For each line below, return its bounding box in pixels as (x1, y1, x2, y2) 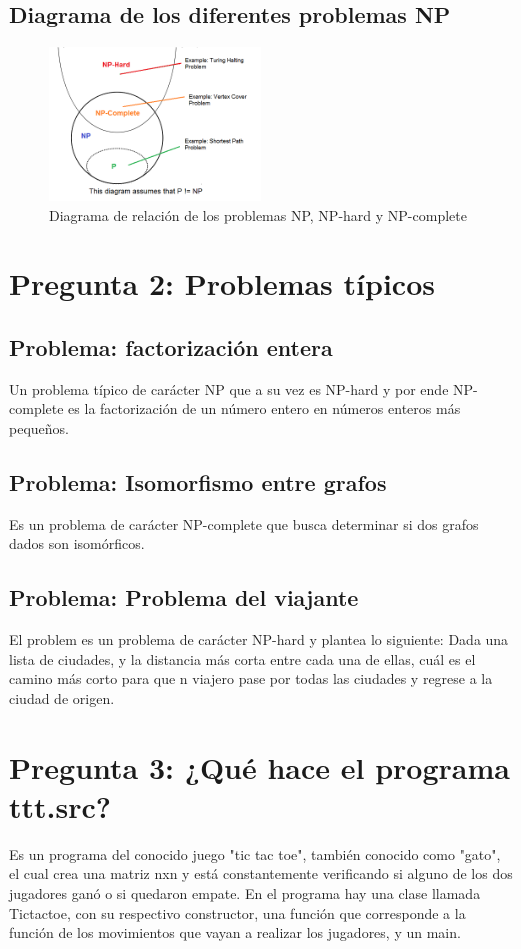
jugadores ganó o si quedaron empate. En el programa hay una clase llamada (9, 882, 481, 903)
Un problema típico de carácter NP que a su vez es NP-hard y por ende (9, 378, 449, 399)
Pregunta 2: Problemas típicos (9, 263, 435, 304)
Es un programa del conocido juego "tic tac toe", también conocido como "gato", (9, 843, 501, 864)
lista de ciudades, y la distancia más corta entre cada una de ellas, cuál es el (9, 648, 476, 669)
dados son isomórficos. (9, 533, 145, 554)
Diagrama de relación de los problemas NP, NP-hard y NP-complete (49, 204, 467, 225)
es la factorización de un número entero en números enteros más (68, 398, 461, 419)
